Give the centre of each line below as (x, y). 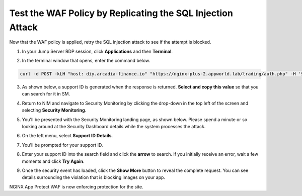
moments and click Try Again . (53, 161)
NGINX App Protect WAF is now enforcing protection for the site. (76, 186)
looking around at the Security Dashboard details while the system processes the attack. (114, 127)
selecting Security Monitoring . (54, 110)
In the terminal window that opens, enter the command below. (86, 61)
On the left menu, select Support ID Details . (67, 136)
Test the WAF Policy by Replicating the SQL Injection (121, 13)
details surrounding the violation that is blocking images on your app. (94, 177)
